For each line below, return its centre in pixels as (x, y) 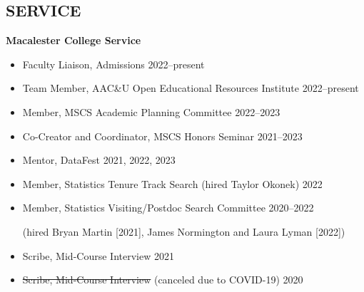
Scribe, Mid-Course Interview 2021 (98, 255)
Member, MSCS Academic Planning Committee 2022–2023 (151, 111)
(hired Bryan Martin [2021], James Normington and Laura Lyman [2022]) (184, 231)
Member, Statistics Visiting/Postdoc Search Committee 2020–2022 (168, 208)
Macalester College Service (74, 40)
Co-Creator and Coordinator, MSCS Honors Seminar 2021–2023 (162, 136)
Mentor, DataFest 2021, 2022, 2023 (99, 160)
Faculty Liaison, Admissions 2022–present (113, 64)
